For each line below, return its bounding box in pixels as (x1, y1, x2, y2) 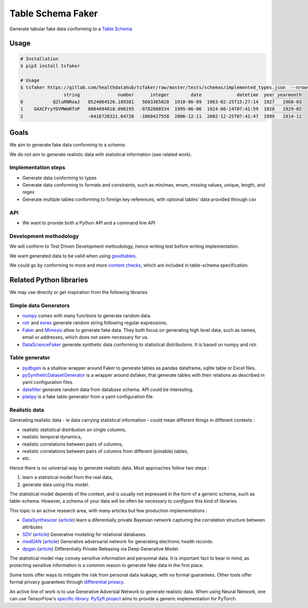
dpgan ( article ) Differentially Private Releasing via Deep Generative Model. (22, 545, 180, 552)
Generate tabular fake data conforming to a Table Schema (9, 26, 132, 32)
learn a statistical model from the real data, (22, 474, 113, 481)
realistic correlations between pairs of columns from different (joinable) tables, (22, 448, 189, 454)
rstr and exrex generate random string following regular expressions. (22, 320, 168, 326)
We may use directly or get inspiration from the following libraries (9, 289, 148, 295)
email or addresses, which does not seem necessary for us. (22, 334, 149, 340)
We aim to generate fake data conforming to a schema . (9, 142, 126, 148)
